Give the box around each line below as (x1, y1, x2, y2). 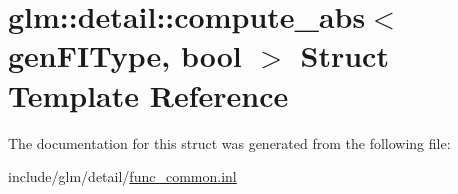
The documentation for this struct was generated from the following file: (8, 132, 451, 153)
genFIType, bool (8, 35, 242, 76)
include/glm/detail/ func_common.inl (8, 166, 237, 187)
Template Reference (8, 74, 289, 115)
